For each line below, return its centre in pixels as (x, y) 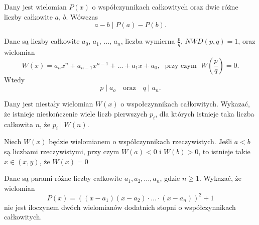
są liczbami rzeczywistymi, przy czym (62, 151)
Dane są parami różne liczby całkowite (63, 178)
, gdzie (170, 178)
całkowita (19, 124)
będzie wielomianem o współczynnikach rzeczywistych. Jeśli (141, 141)
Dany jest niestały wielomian (49, 104)
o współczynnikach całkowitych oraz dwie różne (165, 7)
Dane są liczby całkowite (42, 41)
